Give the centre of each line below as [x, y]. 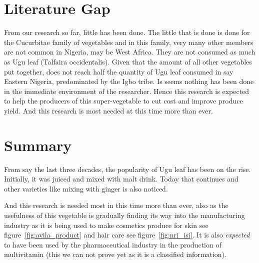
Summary [38, 145]
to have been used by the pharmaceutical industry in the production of [113, 244]
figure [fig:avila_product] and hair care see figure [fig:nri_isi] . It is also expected [127, 235]
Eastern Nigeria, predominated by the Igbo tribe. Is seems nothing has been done [129, 81]
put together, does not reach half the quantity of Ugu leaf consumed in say [119, 71]
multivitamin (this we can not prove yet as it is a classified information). [115, 254]
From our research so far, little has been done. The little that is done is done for [127, 32]
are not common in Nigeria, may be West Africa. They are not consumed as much [130, 52]
